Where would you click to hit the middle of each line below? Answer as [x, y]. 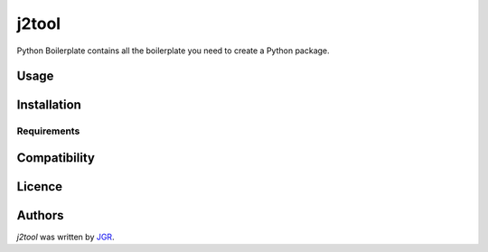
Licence [40, 187]
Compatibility [56, 158]
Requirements [48, 131]
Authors [40, 215]
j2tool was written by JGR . [66, 237]
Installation [49, 105]
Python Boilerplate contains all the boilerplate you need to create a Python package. [173, 51]
